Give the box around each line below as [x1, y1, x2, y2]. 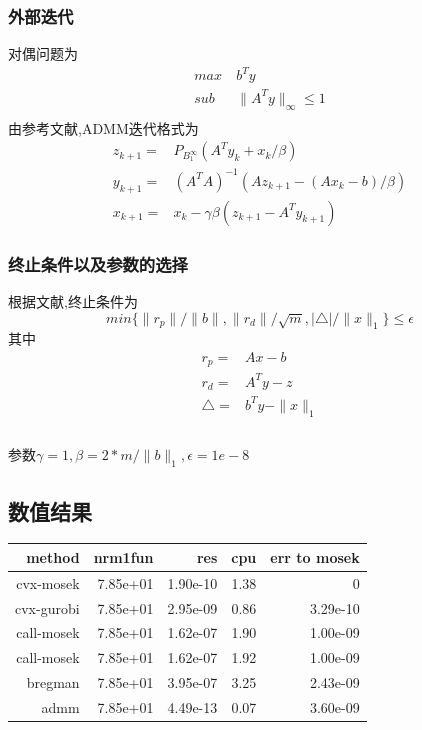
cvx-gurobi [15, 597, 80, 618]
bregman [26, 672, 80, 693]
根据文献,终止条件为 [8, 290, 138, 311]
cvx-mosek [16, 572, 80, 593]
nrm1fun [93, 546, 154, 567]
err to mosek [270, 546, 360, 567]
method [26, 546, 80, 567]
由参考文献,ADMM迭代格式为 [8, 117, 199, 138]
